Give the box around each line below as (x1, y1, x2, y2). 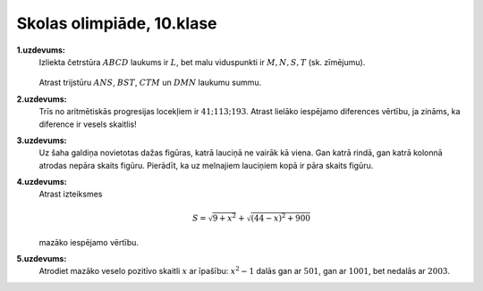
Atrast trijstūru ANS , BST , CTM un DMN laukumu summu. (38, 77, 262, 88)
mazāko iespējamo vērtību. (38, 237, 139, 247)
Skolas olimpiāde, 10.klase (16, 13, 218, 33)
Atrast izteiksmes (38, 188, 103, 200)
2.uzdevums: (16, 94, 67, 104)
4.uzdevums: (16, 177, 67, 187)
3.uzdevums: (16, 135, 67, 145)
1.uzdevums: (16, 45, 66, 55)
